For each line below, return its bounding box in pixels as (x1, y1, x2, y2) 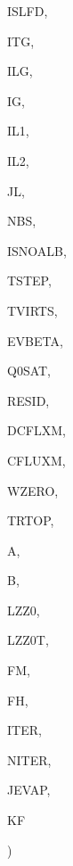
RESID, (7, 391, 50, 409)
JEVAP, (7, 780, 51, 799)
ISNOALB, (7, 241, 67, 260)
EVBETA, (7, 331, 63, 350)
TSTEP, (7, 271, 52, 290)
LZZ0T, (7, 631, 49, 649)
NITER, (7, 750, 52, 769)
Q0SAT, (7, 361, 52, 380)
